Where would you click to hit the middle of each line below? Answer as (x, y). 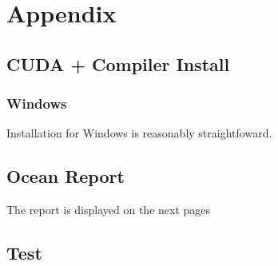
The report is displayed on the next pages (109, 210)
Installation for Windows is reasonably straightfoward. (139, 133)
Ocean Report (66, 176)
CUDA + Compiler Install (118, 64)
